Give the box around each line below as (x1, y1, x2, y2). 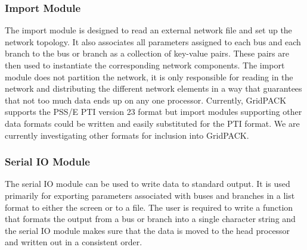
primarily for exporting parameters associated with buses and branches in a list (5, 189, 295, 201)
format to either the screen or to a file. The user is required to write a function (5, 201, 293, 213)
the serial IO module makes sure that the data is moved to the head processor (5, 224, 290, 236)
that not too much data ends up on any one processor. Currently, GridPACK (5, 93, 287, 106)
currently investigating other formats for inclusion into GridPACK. (5, 129, 249, 141)
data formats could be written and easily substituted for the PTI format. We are (5, 117, 300, 129)
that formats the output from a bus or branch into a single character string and (5, 212, 296, 225)
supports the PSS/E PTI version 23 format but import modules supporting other (5, 105, 302, 118)
